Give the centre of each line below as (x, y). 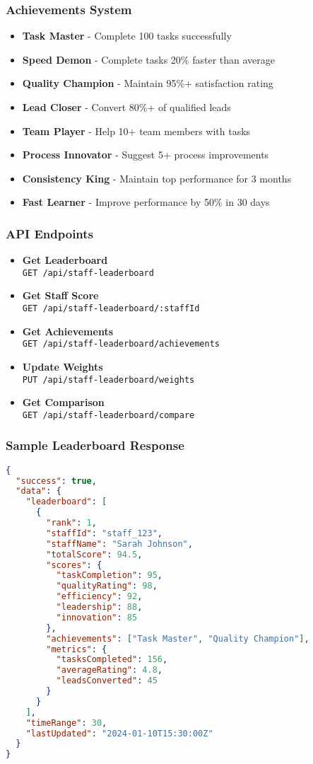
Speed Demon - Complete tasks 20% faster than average (148, 59)
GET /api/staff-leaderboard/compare (108, 415)
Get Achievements (67, 331)
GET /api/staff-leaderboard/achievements (121, 344)
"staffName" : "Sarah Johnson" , (119, 544)
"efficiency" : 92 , (99, 597)
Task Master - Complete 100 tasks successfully (127, 36)
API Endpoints (50, 233)
